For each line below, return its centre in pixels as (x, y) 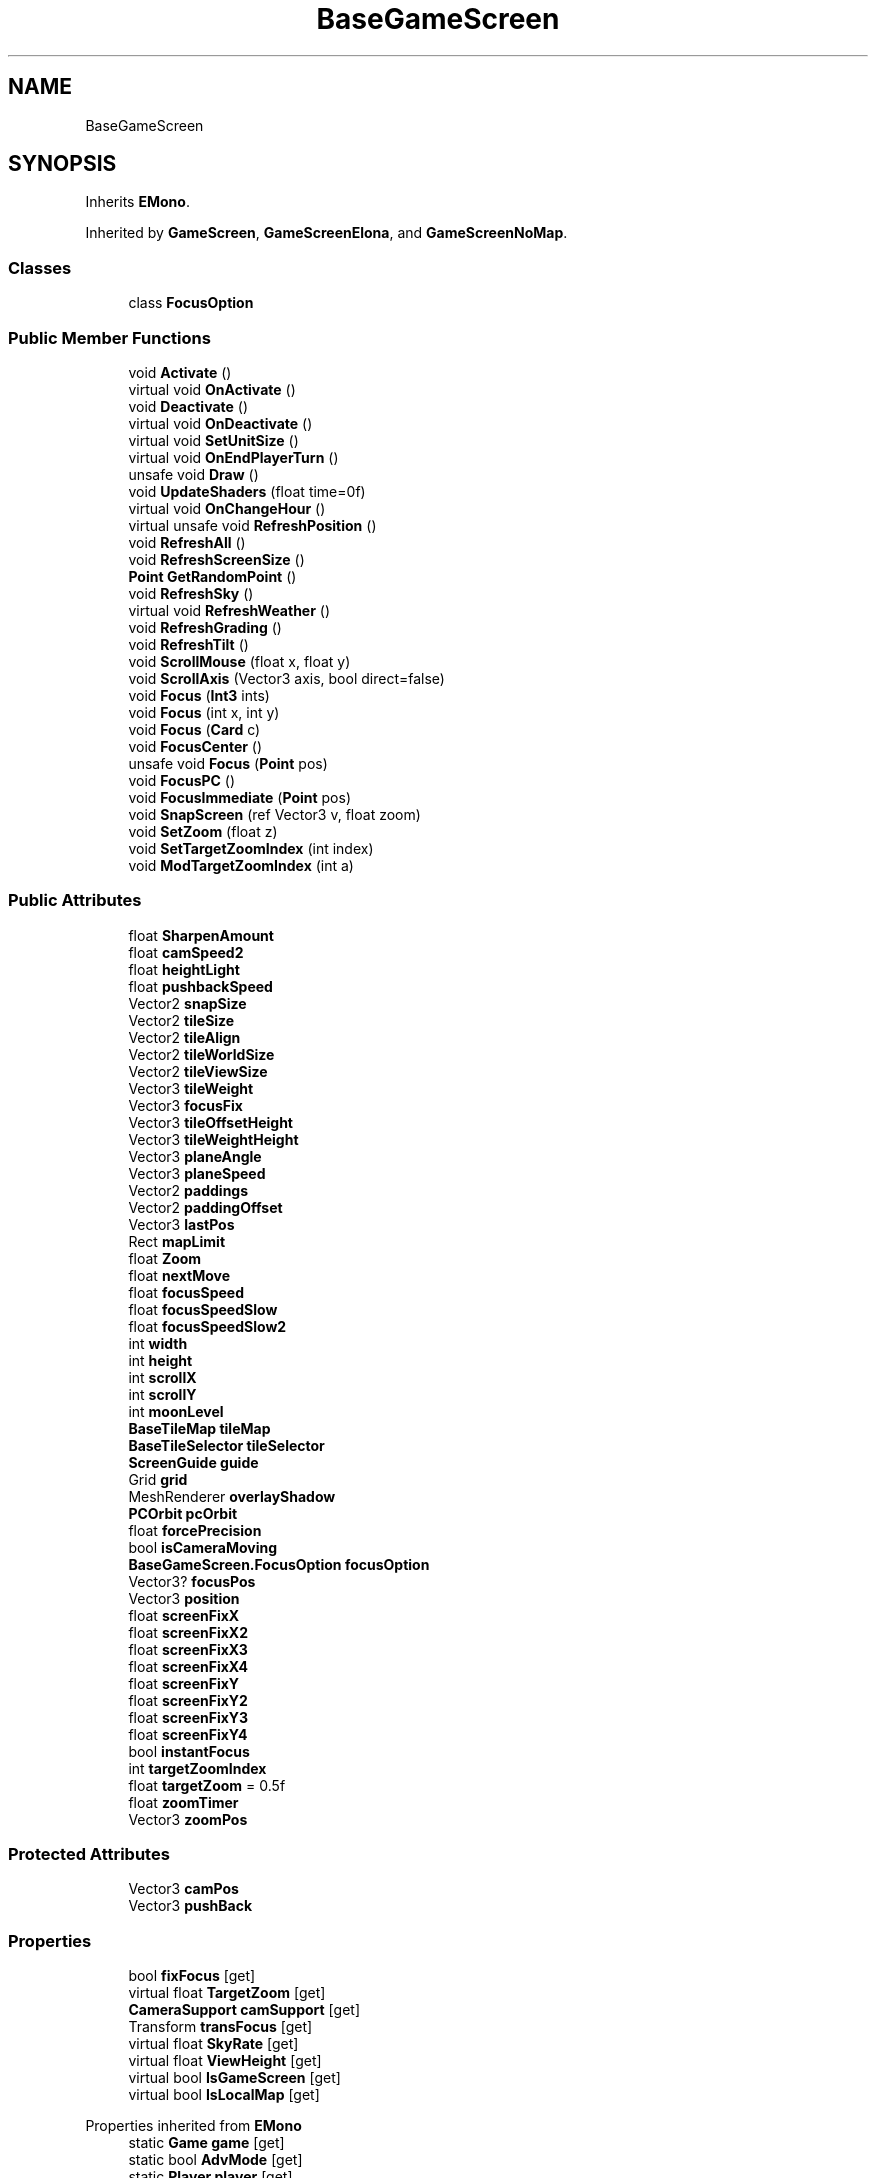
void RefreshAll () (187, 542)
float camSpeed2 (186, 952)
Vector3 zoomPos (188, 1819)
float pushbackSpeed (200, 986)
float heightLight (184, 969)
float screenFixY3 (188, 1717)
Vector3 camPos (183, 1889)
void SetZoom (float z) (203, 831)
